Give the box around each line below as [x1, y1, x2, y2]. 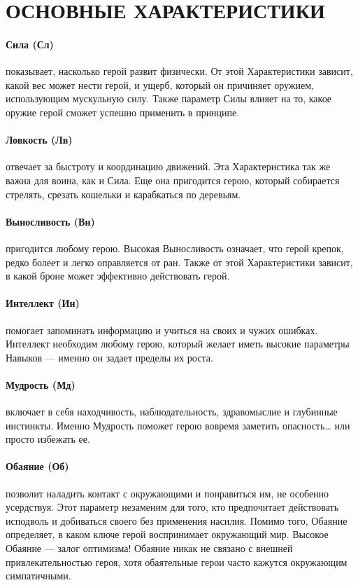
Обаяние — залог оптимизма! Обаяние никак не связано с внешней [6, 541, 293, 556]
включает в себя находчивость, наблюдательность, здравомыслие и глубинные [6, 404, 338, 419]
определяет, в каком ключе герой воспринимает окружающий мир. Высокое [6, 527, 329, 542]
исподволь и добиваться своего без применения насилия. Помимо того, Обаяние [6, 513, 348, 528]
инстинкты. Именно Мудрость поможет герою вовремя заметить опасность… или [6, 418, 350, 432]
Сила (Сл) [6, 36, 54, 51]
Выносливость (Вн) [6, 214, 95, 228]
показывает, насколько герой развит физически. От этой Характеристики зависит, [6, 64, 353, 78]
